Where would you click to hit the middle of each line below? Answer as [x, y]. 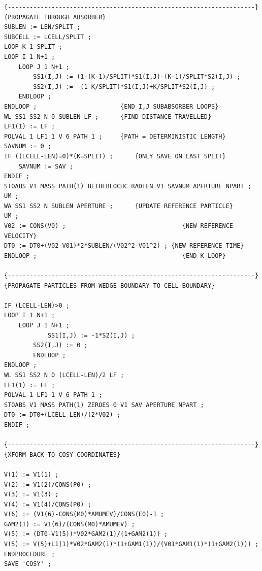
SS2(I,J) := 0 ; [60, 345]
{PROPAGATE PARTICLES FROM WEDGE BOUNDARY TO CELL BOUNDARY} [110, 285]
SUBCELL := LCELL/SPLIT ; [48, 37]
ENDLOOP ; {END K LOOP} [115, 256]
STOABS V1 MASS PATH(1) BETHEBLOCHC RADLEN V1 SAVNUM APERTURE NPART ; [128, 186]
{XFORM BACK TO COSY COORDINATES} [62, 455]
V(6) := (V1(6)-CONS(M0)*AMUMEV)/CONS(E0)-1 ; [84, 514]
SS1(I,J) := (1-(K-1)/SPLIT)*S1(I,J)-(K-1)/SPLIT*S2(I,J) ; [137, 77]
